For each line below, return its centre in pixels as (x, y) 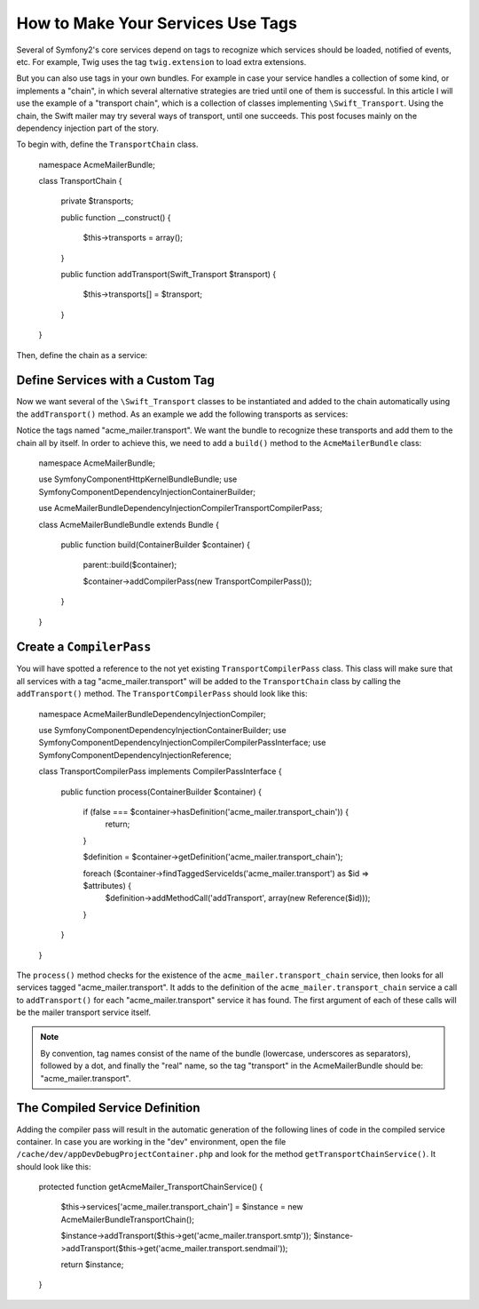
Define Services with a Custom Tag (115, 381)
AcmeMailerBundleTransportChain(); (128, 1219)
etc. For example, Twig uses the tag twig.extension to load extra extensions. (161, 61)
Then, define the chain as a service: (82, 355)
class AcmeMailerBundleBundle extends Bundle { (129, 524)
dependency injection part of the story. (88, 128)
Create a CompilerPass (84, 647)
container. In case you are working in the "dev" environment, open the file (151, 1141)
